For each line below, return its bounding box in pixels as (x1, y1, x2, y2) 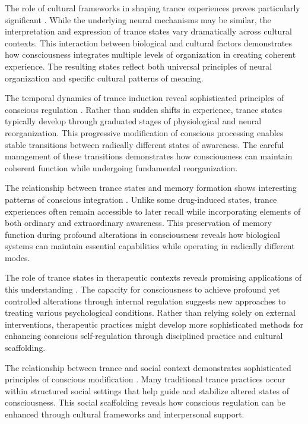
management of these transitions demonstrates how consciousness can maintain (5, 150, 293, 162)
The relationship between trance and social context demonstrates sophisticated (5, 361, 291, 373)
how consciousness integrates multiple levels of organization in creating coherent (5, 48, 296, 61)
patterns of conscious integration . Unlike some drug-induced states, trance (5, 193, 277, 205)
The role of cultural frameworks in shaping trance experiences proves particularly (5, 2, 300, 14)
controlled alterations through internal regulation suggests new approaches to (5, 294, 286, 307)
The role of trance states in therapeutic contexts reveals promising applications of (5, 271, 302, 284)
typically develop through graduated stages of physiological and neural (5, 115, 262, 127)
